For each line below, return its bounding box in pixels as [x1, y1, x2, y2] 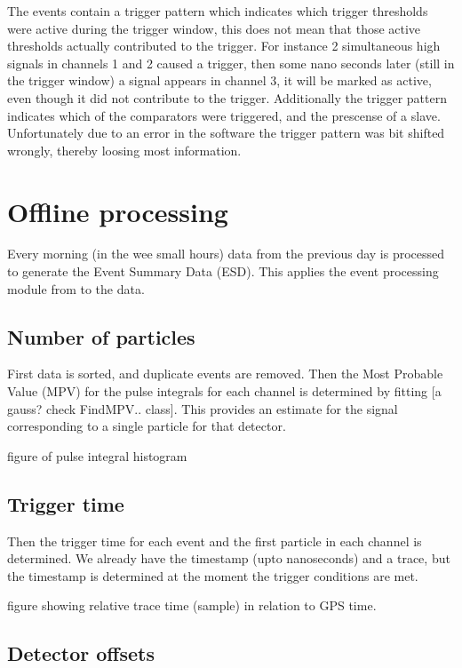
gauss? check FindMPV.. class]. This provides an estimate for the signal [7, 399, 398, 417]
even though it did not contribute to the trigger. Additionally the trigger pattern [7, 88, 447, 107]
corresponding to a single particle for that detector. [7, 417, 286, 435]
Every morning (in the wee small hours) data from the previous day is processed [7, 244, 445, 263]
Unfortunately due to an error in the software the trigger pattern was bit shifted [7, 123, 445, 142]
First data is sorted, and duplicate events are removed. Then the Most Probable [7, 364, 443, 383]
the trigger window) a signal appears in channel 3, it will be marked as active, [7, 71, 432, 90]
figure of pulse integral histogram [7, 446, 187, 465]
